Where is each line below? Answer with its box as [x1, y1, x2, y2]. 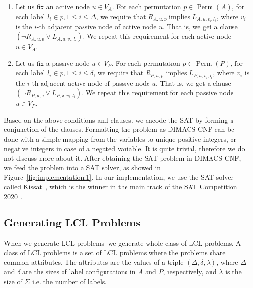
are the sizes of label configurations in [22, 267, 136, 277]
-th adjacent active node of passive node [29, 78, 150, 88]
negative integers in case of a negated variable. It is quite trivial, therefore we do [4, 143, 245, 153]
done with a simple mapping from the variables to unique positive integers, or [4, 133, 237, 144]
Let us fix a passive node [15, 58, 90, 68]
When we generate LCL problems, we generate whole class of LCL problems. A [4, 238, 241, 248]
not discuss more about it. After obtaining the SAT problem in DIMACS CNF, [4, 153, 241, 163]
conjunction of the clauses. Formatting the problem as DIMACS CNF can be [4, 124, 234, 134]
